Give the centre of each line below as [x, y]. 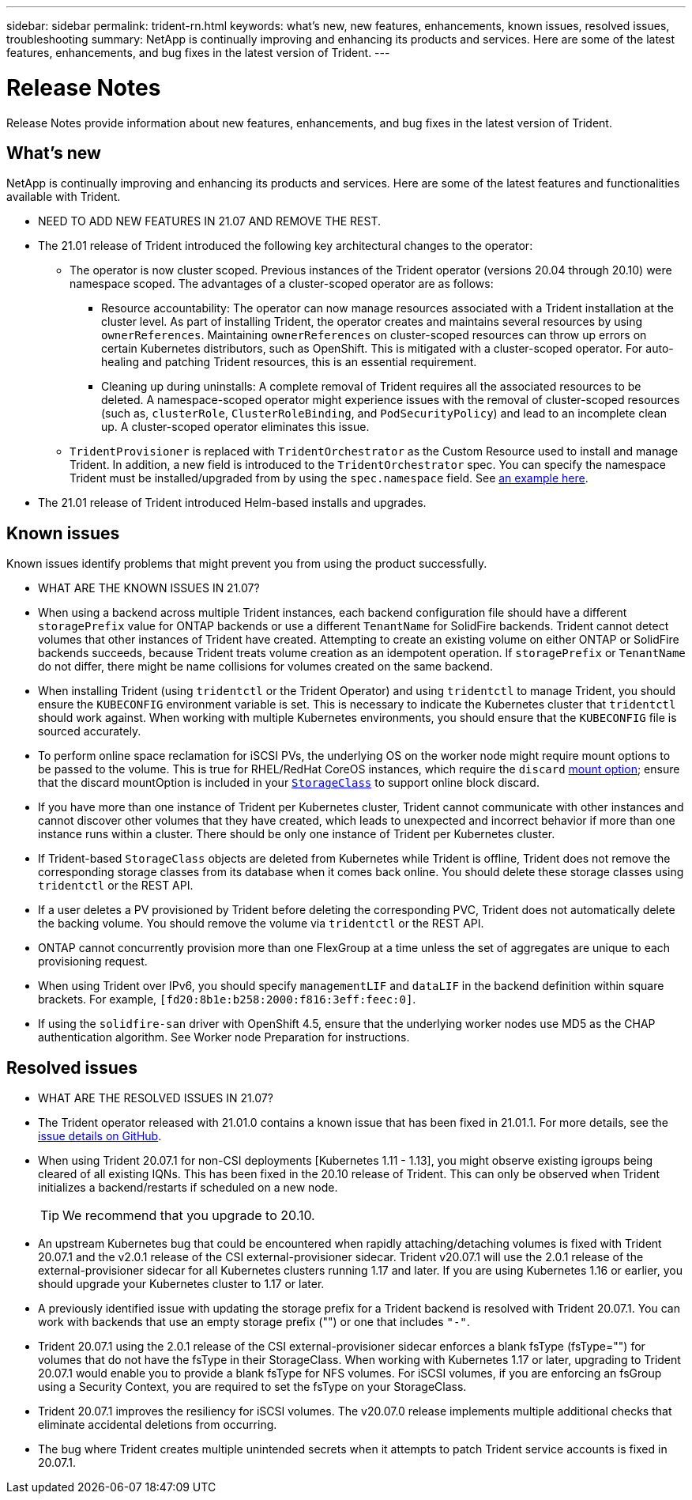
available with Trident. [64, 197]
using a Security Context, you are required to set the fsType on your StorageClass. [252, 1387]
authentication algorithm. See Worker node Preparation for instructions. [224, 1037]
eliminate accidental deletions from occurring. [158, 1425]
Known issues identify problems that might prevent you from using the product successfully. [247, 564]
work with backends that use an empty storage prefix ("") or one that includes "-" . [254, 1322]
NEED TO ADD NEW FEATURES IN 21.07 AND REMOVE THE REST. [209, 221]
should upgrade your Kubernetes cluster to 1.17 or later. [181, 1284]
